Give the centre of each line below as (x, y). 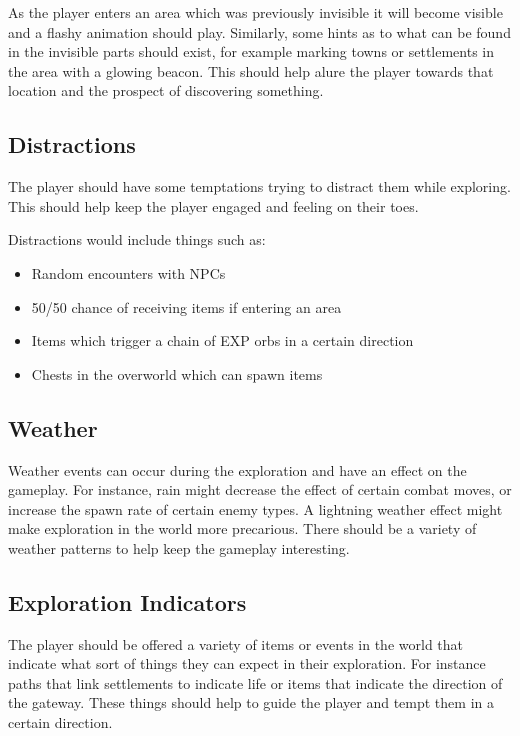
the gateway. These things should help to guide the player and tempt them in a (251, 702)
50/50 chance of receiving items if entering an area (186, 306)
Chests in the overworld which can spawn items (177, 373)
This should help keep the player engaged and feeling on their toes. (213, 205)
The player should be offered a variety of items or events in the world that (235, 643)
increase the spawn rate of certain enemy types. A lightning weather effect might (255, 508)
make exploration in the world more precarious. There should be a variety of (242, 528)
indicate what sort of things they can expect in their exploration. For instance (247, 663)
